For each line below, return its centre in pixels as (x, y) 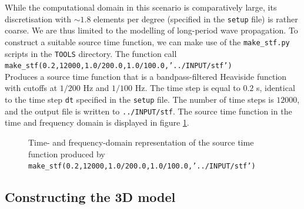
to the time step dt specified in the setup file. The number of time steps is (139, 99)
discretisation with (38, 18)
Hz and (96, 88)
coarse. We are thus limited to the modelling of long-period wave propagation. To (151, 30)
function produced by (67, 154)
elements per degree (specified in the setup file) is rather (196, 18)
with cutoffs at (31, 88)
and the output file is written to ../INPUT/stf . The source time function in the (148, 111)
